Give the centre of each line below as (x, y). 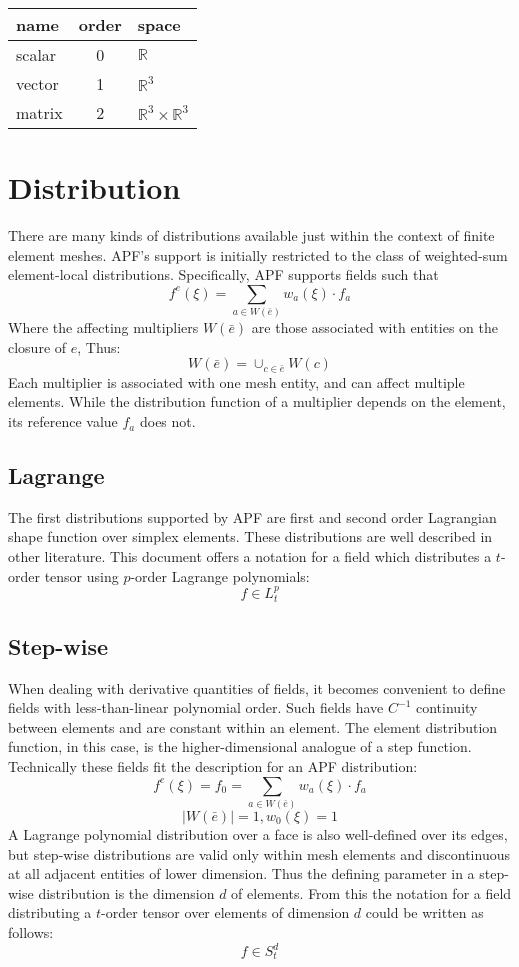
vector (37, 83)
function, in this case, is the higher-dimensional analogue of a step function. (240, 746)
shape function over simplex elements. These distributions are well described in (250, 536)
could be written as (424, 912)
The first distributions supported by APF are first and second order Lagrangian (252, 516)
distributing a (50, 912)
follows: (31, 931)
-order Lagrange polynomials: (220, 575)
